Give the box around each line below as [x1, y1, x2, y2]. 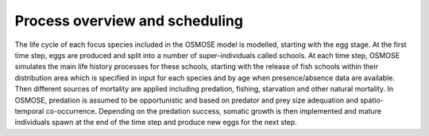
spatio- [360, 95, 385, 105]
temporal [14, 106, 44, 115]
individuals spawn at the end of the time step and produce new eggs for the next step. [14, 118, 297, 127]
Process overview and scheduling [14, 12, 244, 29]
